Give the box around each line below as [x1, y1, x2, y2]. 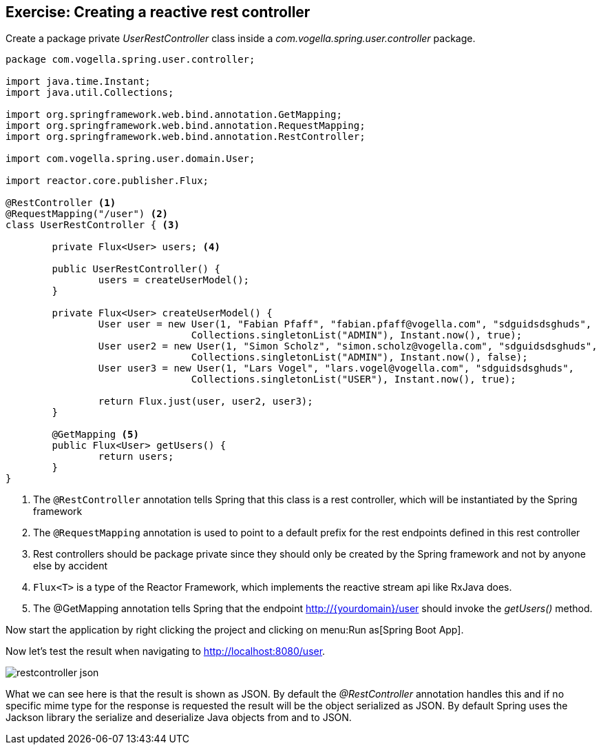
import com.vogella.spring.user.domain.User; [6, 153, 255, 165]
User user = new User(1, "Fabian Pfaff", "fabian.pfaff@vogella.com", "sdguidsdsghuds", [98, 318, 592, 330]
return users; [98, 451, 174, 463]
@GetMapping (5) [52, 429, 139, 440]
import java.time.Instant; [6, 76, 151, 88]
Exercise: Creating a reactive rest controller [6, 3, 310, 21]
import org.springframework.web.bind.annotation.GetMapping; [6, 109, 342, 121]
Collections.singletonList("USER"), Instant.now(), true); [191, 374, 516, 385]
